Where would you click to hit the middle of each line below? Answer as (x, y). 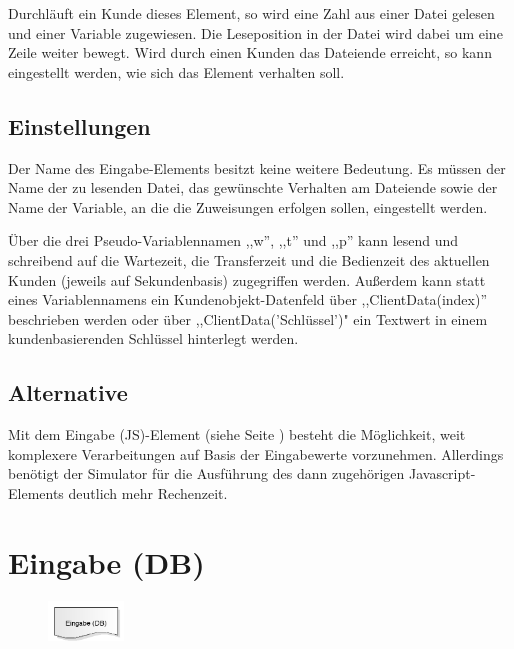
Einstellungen (79, 125)
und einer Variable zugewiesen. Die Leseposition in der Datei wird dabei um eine (255, 32)
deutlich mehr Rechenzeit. (148, 492)
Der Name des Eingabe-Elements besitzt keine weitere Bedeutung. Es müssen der (257, 167)
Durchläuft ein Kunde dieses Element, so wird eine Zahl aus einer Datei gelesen (251, 13)
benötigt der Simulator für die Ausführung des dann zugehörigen (206, 473)
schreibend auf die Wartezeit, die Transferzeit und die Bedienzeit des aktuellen (249, 259)
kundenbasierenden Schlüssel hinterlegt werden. (153, 338)
